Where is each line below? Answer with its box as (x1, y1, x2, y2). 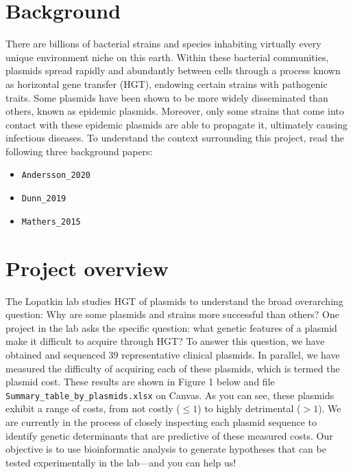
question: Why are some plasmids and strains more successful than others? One (5, 307, 340, 321)
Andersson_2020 (21, 170, 91, 181)
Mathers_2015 (21, 216, 81, 227)
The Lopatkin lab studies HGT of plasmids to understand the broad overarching (5, 293, 343, 308)
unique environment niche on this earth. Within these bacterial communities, (5, 49, 329, 64)
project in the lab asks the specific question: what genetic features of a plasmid (5, 320, 337, 335)
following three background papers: (5, 144, 153, 158)
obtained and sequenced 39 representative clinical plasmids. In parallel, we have (5, 347, 340, 361)
